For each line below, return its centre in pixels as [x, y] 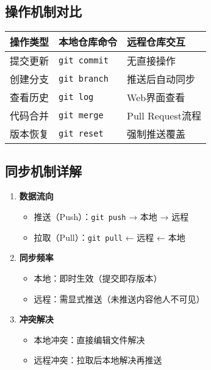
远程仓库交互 [156, 42]
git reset [81, 134]
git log [76, 97]
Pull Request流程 [164, 116]
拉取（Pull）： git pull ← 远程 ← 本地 [109, 237]
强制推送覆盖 [156, 134]
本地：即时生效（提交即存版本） [98, 278]
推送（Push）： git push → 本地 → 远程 [111, 216]
